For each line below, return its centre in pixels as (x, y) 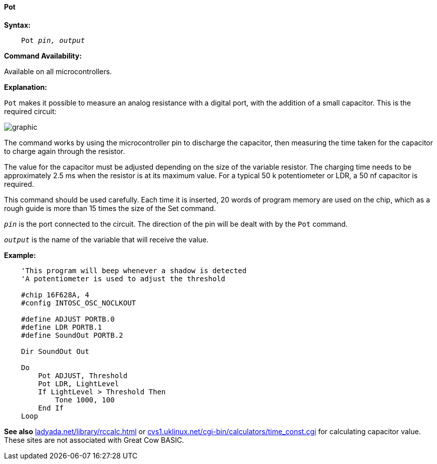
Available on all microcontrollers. (58, 71)
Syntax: (17, 25)
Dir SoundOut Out (55, 351)
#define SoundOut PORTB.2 (72, 335)
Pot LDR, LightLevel (78, 383)
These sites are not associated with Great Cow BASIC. (94, 440)
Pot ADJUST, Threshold (83, 375)
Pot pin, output (53, 40)
